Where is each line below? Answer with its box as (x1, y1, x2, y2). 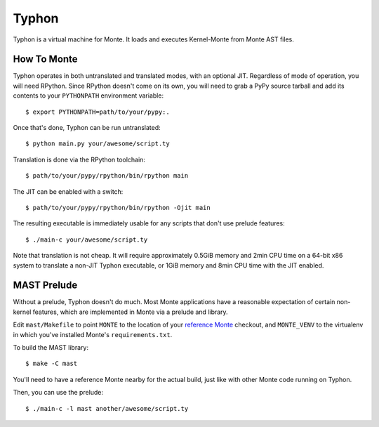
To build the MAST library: (13, 343, 89, 351)
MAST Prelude (13, 280, 78, 291)
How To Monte (13, 53, 78, 65)
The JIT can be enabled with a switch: (13, 187, 124, 196)
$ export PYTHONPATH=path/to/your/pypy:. (25, 107, 170, 116)
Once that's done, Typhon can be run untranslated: (13, 124, 161, 132)
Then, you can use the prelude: (13, 388, 104, 397)
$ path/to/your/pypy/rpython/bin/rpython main (25, 172, 189, 180)
